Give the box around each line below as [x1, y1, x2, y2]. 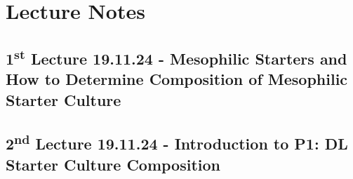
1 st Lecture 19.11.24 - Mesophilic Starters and [6, 44, 347, 69]
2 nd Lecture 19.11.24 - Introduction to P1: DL [6, 130, 348, 154]
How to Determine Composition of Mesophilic [6, 68, 348, 90]
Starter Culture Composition [6, 153, 221, 175]
